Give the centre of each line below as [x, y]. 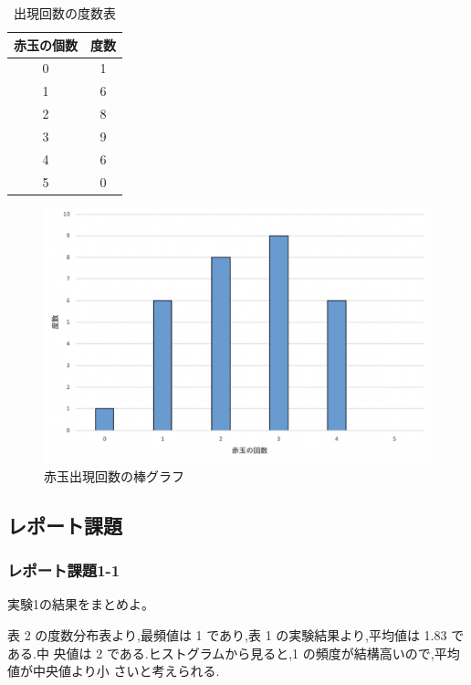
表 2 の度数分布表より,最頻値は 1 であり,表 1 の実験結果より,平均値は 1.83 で [236, 635]
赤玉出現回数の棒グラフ [114, 475]
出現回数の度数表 [65, 13]
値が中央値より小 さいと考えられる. [114, 671]
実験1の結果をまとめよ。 [81, 604]
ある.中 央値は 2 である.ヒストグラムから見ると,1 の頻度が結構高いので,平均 [234, 653]
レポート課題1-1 [64, 570]
